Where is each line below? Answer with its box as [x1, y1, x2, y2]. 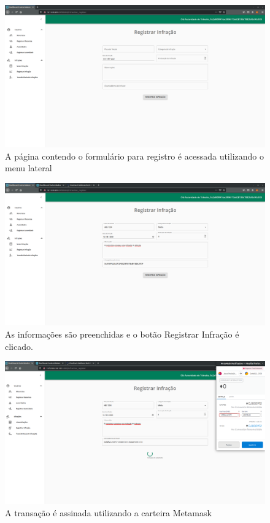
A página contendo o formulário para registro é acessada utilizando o [5, 149, 264, 162]
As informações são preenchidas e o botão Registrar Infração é [5, 327, 239, 340]
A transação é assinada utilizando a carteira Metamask [5, 506, 212, 519]
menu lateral [5, 161, 52, 174]
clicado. [5, 339, 33, 352]
